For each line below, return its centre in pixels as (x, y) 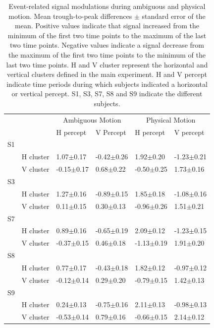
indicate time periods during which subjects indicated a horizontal (107, 84)
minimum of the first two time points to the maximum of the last (107, 35)
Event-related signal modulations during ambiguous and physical (107, 6)
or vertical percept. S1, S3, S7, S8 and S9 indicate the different (107, 94)
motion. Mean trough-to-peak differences (70, 16)
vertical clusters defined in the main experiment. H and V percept (107, 74)
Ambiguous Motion (92, 119)
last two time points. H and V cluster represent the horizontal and (107, 64)
